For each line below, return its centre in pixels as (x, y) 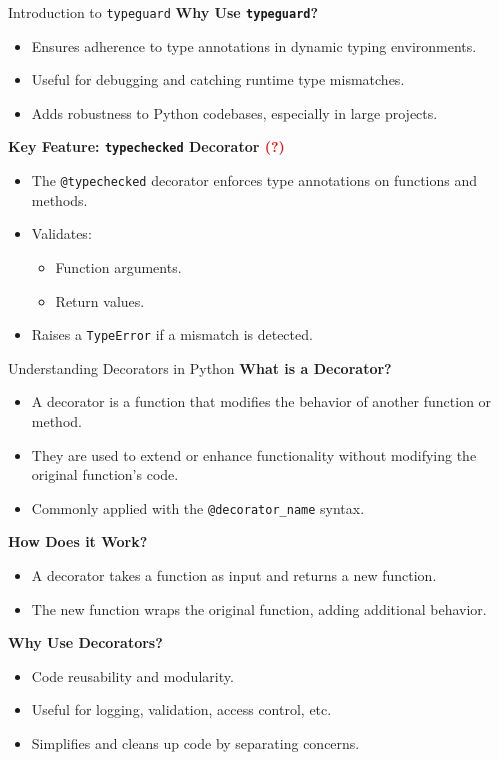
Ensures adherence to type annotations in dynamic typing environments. (254, 45)
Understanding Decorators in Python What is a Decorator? (200, 367)
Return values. (100, 300)
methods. (59, 199)
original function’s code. (105, 474)
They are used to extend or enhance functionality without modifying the (254, 454)
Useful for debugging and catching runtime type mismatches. (218, 79)
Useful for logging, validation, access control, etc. (181, 709)
